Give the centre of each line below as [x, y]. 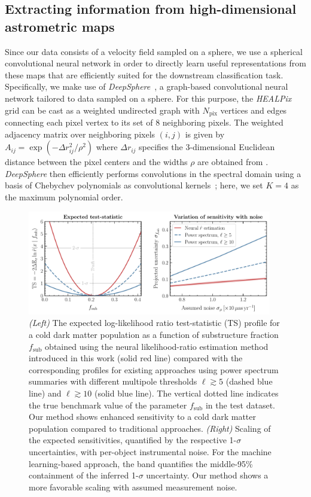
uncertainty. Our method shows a [207, 475]
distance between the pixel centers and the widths [96, 162]
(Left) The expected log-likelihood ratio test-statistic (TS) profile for [154, 323]
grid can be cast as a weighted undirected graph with [102, 110]
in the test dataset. [240, 405]
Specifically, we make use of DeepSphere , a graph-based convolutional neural [147, 86]
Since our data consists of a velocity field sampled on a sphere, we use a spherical [154, 51]
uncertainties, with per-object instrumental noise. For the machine [150, 451]
